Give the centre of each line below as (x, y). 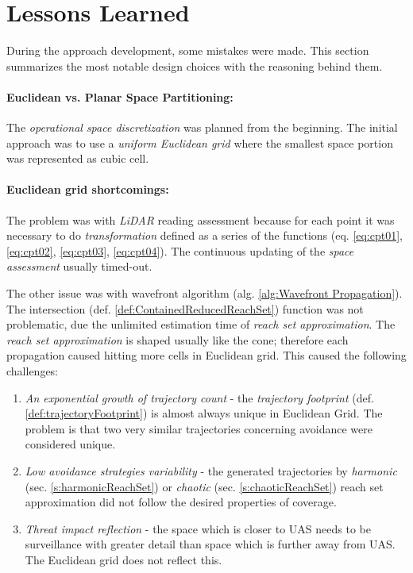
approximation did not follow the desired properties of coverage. (181, 502)
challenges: (33, 371)
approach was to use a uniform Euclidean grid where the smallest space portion (200, 142)
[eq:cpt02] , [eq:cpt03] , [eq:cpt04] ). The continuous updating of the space (180, 250)
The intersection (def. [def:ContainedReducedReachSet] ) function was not (185, 308)
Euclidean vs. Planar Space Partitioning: (120, 96)
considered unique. (70, 444)
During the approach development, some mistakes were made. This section (188, 50)
